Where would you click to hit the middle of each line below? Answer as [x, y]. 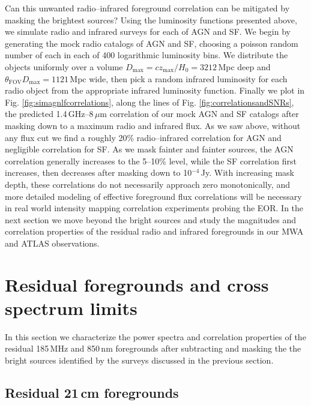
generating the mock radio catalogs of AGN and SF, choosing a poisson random [152, 43]
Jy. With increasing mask [248, 172]
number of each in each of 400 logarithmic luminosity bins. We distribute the [146, 55]
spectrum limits [71, 307]
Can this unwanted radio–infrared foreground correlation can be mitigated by [147, 8]
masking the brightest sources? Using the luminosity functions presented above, [151, 19]
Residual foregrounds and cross [137, 284]
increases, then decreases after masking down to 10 [98, 172]
